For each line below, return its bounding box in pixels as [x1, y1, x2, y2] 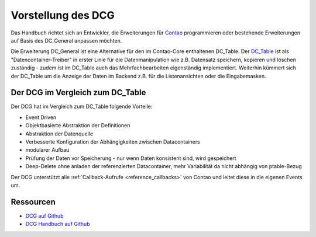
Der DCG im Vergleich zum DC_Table [11, 88, 146, 97]
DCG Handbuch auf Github [25, 221, 90, 228]
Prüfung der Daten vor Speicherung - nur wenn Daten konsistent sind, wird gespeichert [25, 155, 236, 162]
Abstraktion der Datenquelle [25, 130, 94, 137]
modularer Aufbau [25, 147, 70, 154]
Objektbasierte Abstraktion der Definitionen [25, 122, 130, 129]
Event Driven [25, 114, 57, 121]
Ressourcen [11, 197, 56, 207]
